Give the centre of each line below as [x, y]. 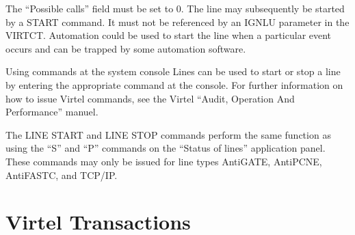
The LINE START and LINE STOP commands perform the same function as [168, 134]
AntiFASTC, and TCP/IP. [62, 175]
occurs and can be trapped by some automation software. [126, 48]
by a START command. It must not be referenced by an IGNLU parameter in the [177, 22]
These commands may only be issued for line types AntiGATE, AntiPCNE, [164, 161]
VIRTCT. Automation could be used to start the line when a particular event [169, 35]
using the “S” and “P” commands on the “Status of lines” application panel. [166, 148]
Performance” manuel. [52, 112]
